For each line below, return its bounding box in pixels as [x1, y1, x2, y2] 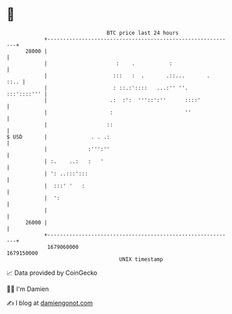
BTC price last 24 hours [106, 29, 179, 36]
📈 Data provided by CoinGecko [6, 269, 98, 277]
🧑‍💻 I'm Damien [6, 285, 50, 293]
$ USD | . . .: [6, 133, 110, 141]
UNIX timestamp [119, 255, 164, 263]
